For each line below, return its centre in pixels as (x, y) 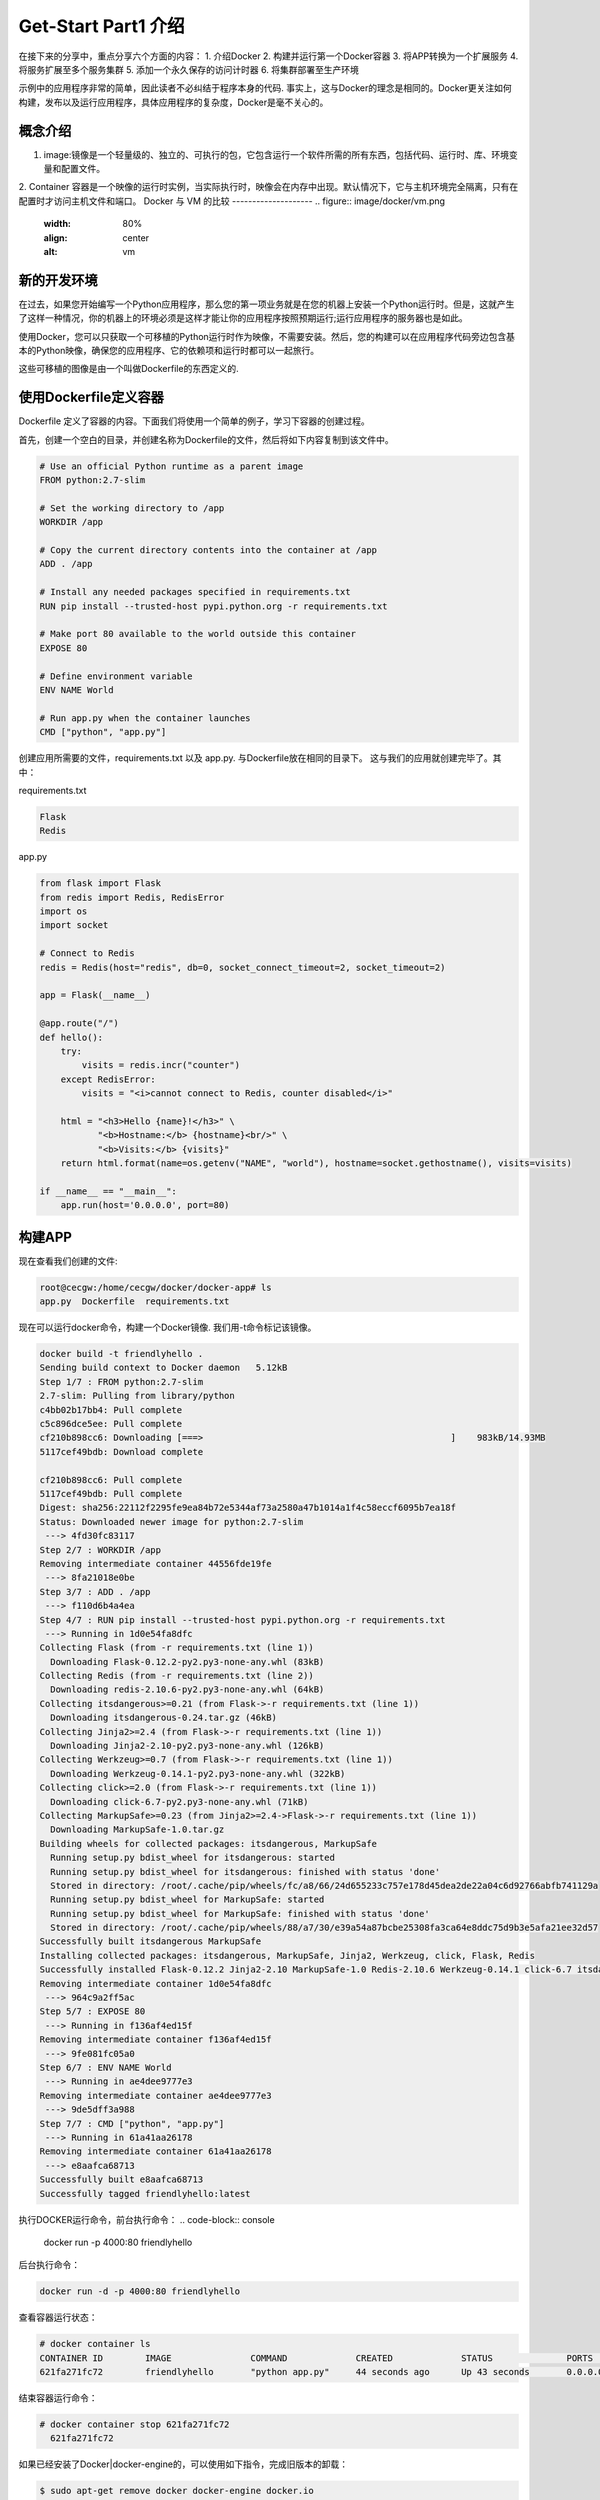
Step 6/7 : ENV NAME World (105, 2067)
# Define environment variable (116, 676)
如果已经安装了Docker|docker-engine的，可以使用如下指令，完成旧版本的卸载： (183, 2464)
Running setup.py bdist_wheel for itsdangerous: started (192, 1858)
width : (57, 224)
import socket (74, 925)
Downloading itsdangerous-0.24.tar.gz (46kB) (163, 1718)
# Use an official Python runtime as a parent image (171, 466)
